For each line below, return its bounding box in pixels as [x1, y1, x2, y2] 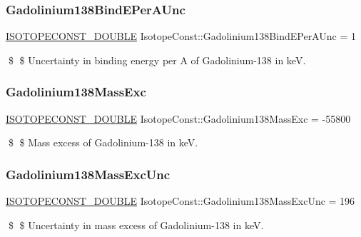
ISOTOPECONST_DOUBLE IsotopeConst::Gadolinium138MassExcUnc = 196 [6, 193, 355, 208]
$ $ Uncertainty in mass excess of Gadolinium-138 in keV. [8, 217, 264, 232]
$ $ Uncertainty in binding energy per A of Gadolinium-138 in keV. [8, 52, 306, 67]
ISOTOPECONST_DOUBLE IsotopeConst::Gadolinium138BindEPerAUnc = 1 [6, 29, 356, 44]
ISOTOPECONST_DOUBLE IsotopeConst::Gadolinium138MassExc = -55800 [6, 111, 351, 126]
